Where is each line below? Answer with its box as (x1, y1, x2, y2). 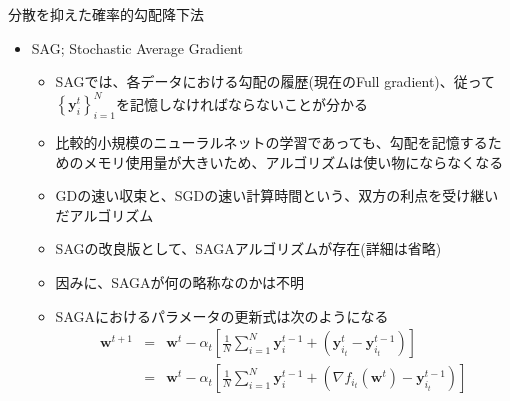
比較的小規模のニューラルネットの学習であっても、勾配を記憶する (55, 132, 488, 153)
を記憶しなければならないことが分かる (115, 93, 368, 114)
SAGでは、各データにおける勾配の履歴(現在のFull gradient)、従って (55, 71, 496, 92)
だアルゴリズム (55, 204, 154, 225)
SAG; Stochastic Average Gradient (31, 37, 243, 58)
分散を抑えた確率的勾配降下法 (8, 4, 204, 24)
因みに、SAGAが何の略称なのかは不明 (55, 272, 304, 293)
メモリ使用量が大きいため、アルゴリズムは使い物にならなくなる (83, 151, 504, 172)
